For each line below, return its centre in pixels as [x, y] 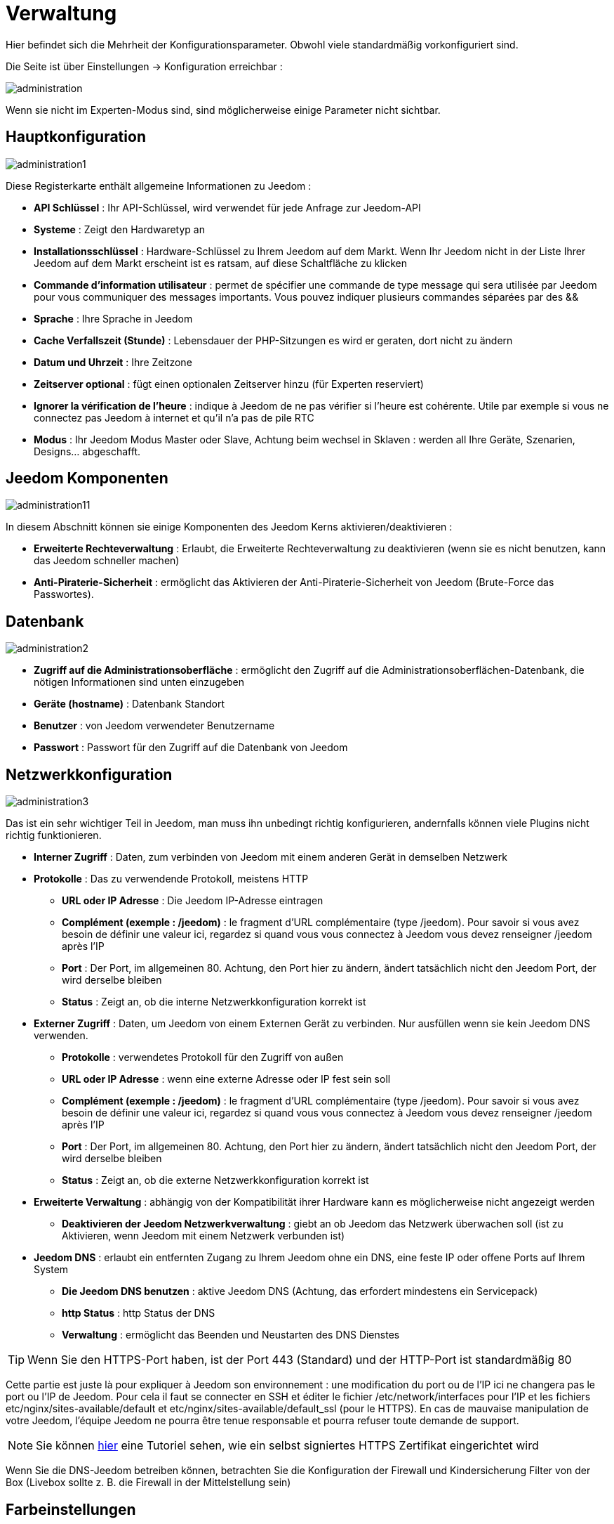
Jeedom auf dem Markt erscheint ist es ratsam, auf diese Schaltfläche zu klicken [221, 263]
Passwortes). [64, 594]
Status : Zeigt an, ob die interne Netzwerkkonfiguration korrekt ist [214, 1002]
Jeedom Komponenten [87, 478]
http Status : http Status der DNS [139, 1313]
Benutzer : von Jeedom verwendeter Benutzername [154, 726]
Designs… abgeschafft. [87, 451]
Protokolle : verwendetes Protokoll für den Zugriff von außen [203, 1057]
